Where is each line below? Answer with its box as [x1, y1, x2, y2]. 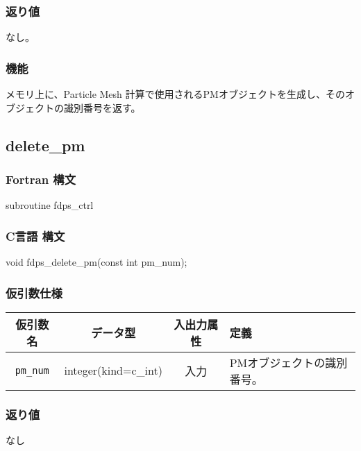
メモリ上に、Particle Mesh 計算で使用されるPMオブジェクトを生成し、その [6, 87, 345, 101]
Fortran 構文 [6, 170, 76, 187]
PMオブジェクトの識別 [229, 354, 348, 371]
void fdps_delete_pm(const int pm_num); [6, 255, 187, 269]
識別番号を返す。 [63, 100, 141, 114]
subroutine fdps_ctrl [6, 198, 94, 212]
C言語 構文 [6, 227, 65, 244]
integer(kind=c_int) [64, 362, 162, 379]
